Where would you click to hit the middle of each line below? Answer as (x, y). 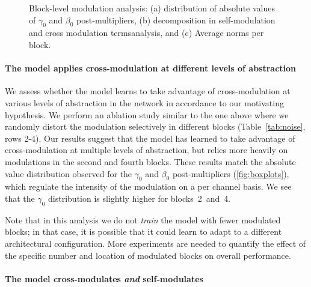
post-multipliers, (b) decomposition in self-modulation (176, 20)
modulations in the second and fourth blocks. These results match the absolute (150, 161)
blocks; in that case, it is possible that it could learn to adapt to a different (143, 231)
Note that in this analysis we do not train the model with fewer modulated (143, 219)
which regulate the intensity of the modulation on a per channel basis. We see (148, 186)
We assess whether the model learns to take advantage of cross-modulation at (148, 91)
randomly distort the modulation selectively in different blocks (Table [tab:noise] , (155, 126)
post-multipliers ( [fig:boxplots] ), (231, 173)
